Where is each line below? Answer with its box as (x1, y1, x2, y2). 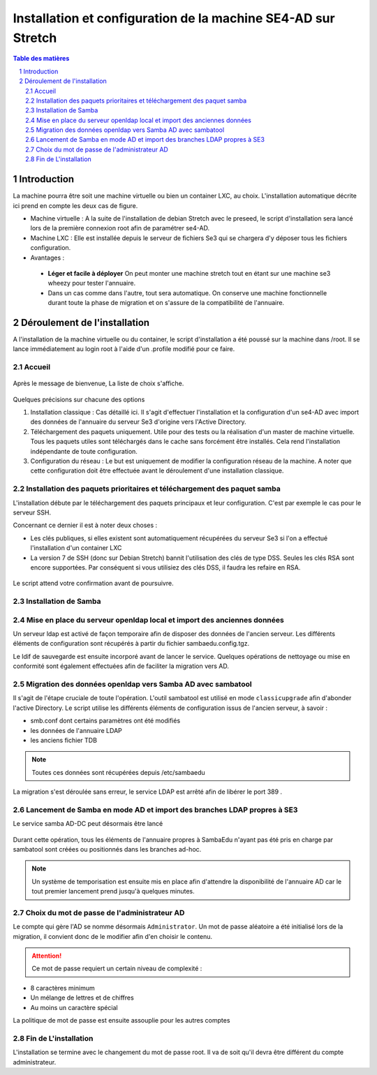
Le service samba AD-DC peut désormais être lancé (13, 820, 163, 828)
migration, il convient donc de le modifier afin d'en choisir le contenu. (13, 932, 213, 940)
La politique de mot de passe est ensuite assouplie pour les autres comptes (13, 1016, 230, 1025)
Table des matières (13, 54, 70, 63)
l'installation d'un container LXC (30, 544, 122, 552)
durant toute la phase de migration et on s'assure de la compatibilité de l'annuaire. (47, 299, 285, 307)
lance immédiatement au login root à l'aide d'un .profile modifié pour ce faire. (13, 345, 235, 353)
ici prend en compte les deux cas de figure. (13, 201, 138, 209)
